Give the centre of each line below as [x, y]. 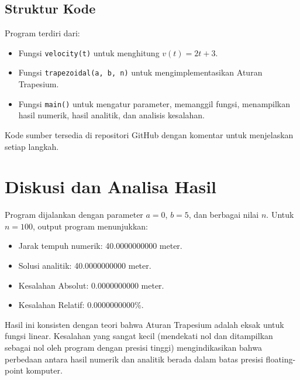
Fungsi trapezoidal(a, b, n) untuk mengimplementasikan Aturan [140, 72]
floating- [281, 359]
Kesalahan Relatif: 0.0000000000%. [81, 305]
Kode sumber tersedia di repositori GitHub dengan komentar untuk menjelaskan [149, 134]
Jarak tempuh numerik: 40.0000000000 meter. [100, 246]
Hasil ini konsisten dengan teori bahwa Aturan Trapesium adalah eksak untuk [144, 324]
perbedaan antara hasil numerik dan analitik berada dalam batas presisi [134, 359]
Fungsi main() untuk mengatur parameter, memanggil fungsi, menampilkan [154, 103]
